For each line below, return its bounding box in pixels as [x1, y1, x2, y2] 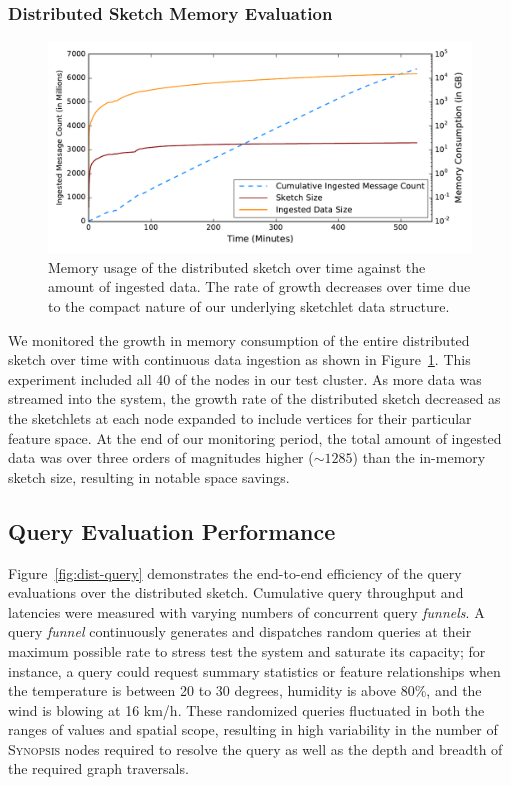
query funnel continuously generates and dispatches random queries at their [8, 621, 472, 642]
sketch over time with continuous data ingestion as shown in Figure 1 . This [8, 349, 471, 370]
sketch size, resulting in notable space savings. [8, 466, 290, 487]
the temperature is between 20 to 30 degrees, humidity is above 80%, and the [8, 680, 482, 701]
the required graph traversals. [8, 758, 189, 779]
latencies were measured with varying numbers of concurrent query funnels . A [8, 601, 485, 622]
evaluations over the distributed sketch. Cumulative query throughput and [8, 582, 464, 603]
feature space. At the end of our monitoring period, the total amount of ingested [8, 427, 502, 448]
